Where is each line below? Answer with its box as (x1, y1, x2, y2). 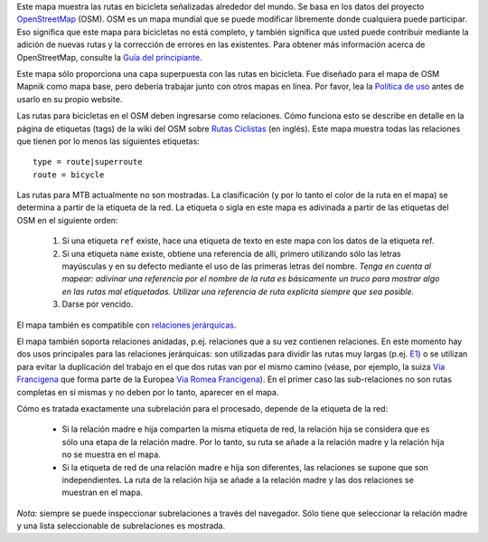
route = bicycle (33, 169, 105, 180)
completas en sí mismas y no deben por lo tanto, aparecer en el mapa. (16, 386, 279, 397)
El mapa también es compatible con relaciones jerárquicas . (16, 319, 237, 330)
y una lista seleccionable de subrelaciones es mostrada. (16, 520, 226, 531)
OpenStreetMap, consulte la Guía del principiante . (16, 52, 202, 62)
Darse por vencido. (61, 299, 134, 309)
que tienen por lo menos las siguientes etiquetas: (16, 136, 201, 147)
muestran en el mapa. (61, 487, 144, 498)
